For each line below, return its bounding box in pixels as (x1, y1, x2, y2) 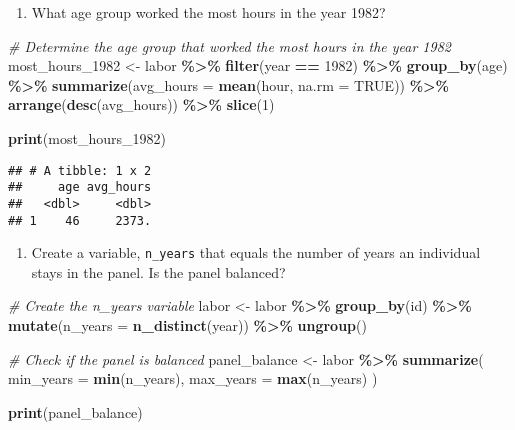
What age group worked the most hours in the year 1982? (31, 2, 386, 22)
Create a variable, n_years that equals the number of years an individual (31, 242, 481, 263)
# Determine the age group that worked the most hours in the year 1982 (8, 35, 451, 56)
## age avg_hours (8, 180, 152, 195)
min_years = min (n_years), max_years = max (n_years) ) (8, 368, 378, 389)
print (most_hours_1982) (8, 127, 166, 148)
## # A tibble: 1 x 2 (8, 163, 152, 178)
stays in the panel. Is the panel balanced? (31, 261, 286, 282)
